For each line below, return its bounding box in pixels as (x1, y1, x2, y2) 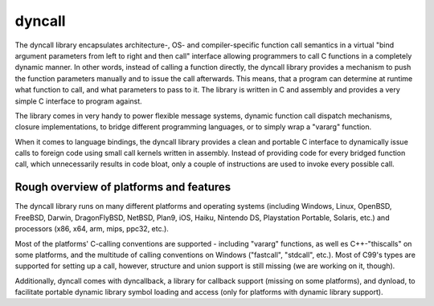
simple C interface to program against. (14, 96, 142, 106)
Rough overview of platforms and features (14, 181, 231, 194)
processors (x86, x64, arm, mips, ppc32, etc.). (14, 224, 169, 234)
